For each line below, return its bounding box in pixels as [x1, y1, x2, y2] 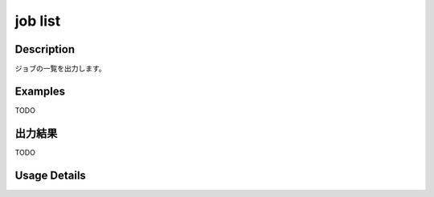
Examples [14, 84, 66, 98]
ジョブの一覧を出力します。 [14, 64, 106, 74]
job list [14, 12, 61, 30]
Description [14, 42, 76, 56]
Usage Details [14, 168, 86, 182]
